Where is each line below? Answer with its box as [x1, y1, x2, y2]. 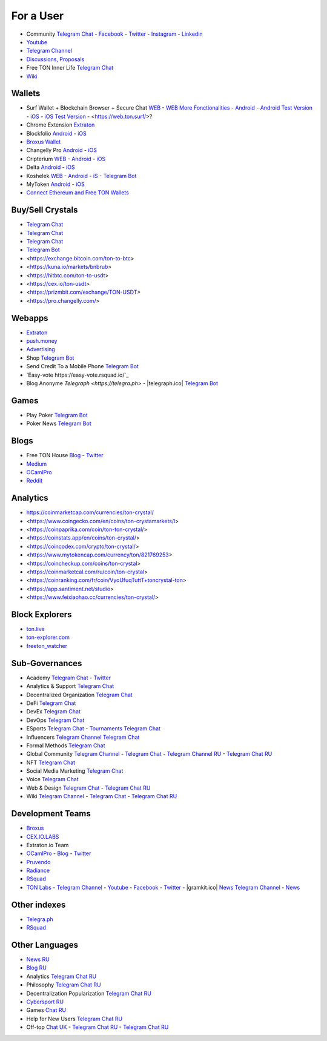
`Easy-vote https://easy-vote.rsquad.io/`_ [26, 371, 129, 378]
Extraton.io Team [26, 841, 69, 848]
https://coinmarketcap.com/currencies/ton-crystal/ [26, 509, 154, 516]
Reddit [26, 477, 43, 484]
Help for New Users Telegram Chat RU [26, 1015, 123, 1022]
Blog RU [26, 964, 47, 971]
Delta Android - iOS [26, 164, 75, 171]
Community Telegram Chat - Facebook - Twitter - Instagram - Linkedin [26, 30, 203, 38]
